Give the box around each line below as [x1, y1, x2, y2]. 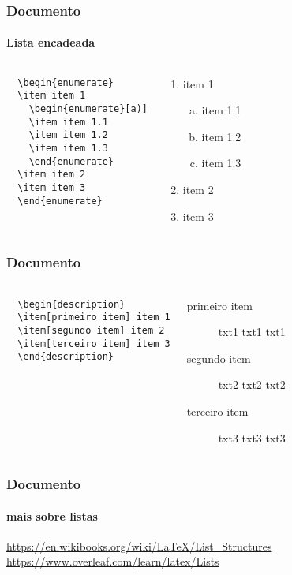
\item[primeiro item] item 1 [17, 312, 170, 323]
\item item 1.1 [28, 116, 108, 128]
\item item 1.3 [28, 142, 108, 154]
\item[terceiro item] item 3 [17, 338, 170, 349]
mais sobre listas [6, 507, 98, 524]
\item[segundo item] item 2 [17, 324, 165, 336]
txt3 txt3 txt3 [218, 429, 286, 446]
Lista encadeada [6, 34, 95, 50]
